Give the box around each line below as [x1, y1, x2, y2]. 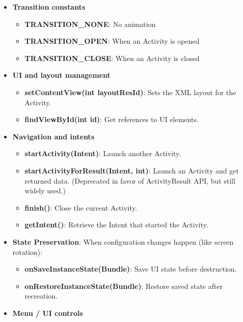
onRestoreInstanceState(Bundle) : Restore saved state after [24, 280, 223, 291]
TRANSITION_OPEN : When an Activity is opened [24, 36, 200, 46]
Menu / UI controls [12, 307, 83, 318]
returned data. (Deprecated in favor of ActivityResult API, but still [24, 175, 235, 186]
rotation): [12, 246, 43, 257]
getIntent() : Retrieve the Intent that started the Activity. [24, 219, 208, 230]
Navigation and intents [12, 131, 95, 141]
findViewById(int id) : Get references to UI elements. [24, 114, 199, 125]
